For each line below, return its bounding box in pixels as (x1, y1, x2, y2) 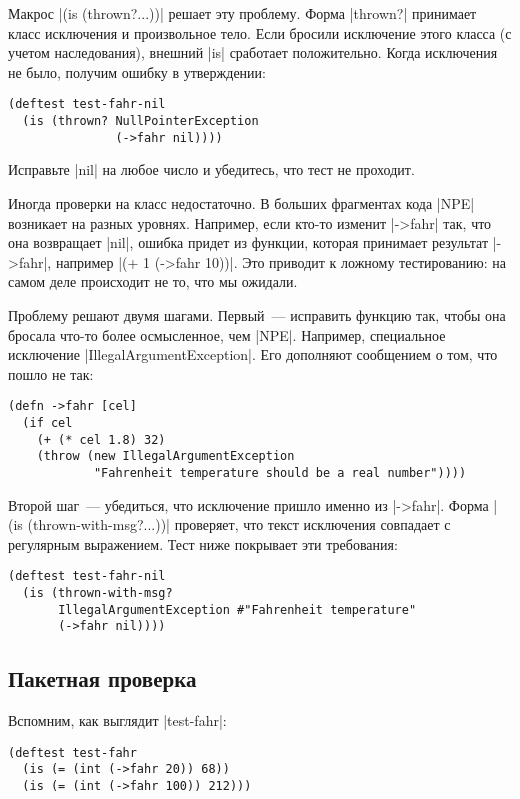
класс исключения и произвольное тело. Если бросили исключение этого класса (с (8, 22, 512, 43)
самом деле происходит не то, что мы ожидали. (8, 271, 298, 292)
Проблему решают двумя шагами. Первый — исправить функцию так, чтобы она (8, 304, 506, 325)
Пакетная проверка (8, 663, 197, 694)
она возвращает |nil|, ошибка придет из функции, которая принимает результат (8, 232, 489, 253)
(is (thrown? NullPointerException (22, 114, 259, 129)
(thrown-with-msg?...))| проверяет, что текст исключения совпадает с (27, 514, 451, 535)
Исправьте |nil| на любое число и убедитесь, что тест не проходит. (8, 159, 415, 180)
